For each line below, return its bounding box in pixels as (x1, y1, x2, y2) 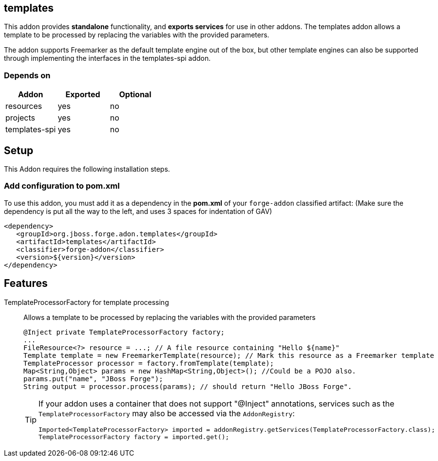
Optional (119, 89, 152, 100)
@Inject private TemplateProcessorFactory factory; (23, 328, 225, 336)
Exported (65, 89, 100, 100)
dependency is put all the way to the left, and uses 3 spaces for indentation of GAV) (4, 207, 272, 215)
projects (5, 113, 36, 123)
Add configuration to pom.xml (4, 181, 120, 191)
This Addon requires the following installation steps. (4, 165, 170, 174)
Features (4, 277, 48, 290)
